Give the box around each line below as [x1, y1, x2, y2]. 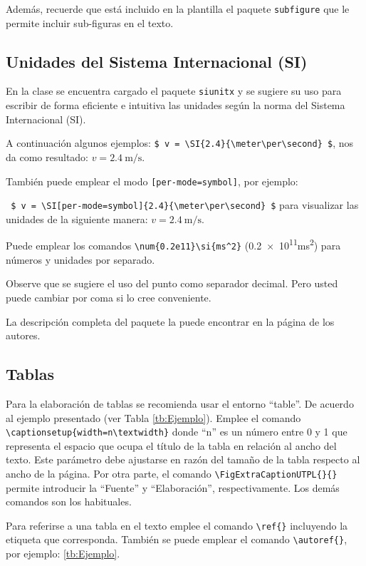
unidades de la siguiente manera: [6, 211, 148, 226]
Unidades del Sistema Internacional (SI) [6, 50, 308, 72]
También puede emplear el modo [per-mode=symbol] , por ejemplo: [6, 173, 298, 188]
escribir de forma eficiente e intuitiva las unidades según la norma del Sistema [6, 98, 345, 113]
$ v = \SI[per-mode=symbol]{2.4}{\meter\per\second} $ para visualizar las [11, 197, 359, 212]
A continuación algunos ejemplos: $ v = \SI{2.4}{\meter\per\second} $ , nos [6, 135, 354, 150]
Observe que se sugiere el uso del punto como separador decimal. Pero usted [6, 276, 338, 291]
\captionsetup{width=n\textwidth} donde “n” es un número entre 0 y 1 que [6, 424, 347, 439]
